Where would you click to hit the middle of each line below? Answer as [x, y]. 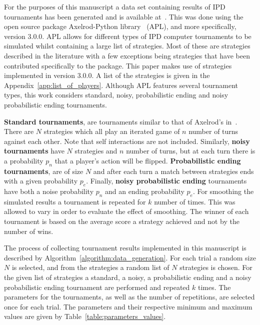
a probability [24, 160]
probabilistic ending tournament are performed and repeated [97, 287]
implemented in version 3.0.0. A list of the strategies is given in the [107, 75]
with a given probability [41, 181]
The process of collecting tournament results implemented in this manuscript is [125, 248]
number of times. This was [195, 201]
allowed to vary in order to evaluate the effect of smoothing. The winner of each [126, 211]
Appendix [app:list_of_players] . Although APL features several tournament [121, 85]
